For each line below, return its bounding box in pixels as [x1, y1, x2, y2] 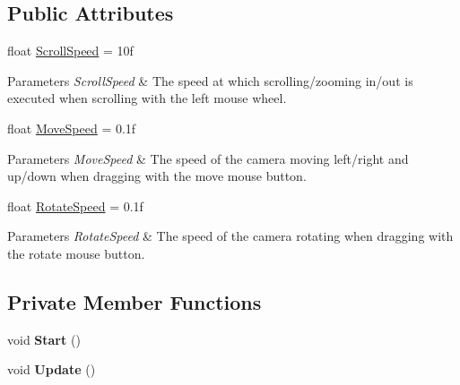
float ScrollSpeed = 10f [7, 41, 134, 60]
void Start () [7, 329, 81, 348]
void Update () [7, 360, 96, 379]
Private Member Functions [7, 287, 262, 315]
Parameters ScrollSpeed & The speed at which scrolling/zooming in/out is [7, 71, 413, 90]
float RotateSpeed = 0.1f [7, 196, 143, 215]
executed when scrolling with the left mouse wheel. [7, 89, 287, 107]
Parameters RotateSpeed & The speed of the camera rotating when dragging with [7, 227, 454, 245]
